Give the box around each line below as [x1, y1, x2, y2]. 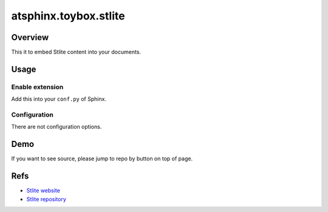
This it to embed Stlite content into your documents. [11, 49, 142, 56]
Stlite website [26, 187, 61, 194]
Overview [11, 32, 49, 43]
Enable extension [11, 83, 64, 91]
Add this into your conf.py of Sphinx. [11, 95, 106, 103]
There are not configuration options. [11, 123, 102, 131]
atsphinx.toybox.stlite [11, 9, 125, 22]
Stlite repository [26, 195, 67, 203]
